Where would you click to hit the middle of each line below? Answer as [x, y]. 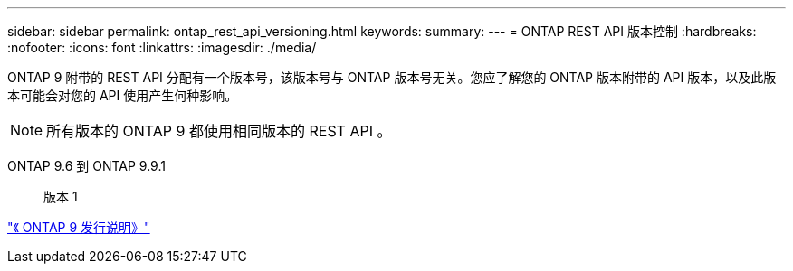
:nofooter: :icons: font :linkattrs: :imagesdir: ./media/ [162, 47]
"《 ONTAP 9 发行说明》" [79, 227]
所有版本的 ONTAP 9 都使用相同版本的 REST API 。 [219, 131]
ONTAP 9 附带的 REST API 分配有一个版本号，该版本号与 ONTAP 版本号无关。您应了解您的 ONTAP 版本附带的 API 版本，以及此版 [392, 77]
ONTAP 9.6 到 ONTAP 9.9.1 [86, 166]
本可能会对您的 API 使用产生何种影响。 [123, 95]
